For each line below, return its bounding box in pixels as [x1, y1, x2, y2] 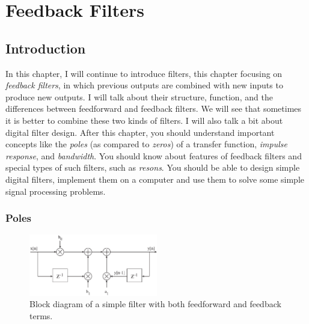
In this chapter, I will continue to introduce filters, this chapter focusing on [5, 67, 283, 79]
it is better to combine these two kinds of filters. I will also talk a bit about [5, 114, 283, 126]
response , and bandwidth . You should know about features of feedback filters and [5, 149, 302, 162]
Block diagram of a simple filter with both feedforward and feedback [29, 298, 281, 310]
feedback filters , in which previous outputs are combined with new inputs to [5, 79, 283, 91]
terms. [29, 309, 53, 322]
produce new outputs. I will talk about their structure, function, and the [5, 90, 273, 103]
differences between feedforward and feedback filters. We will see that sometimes [5, 102, 302, 115]
